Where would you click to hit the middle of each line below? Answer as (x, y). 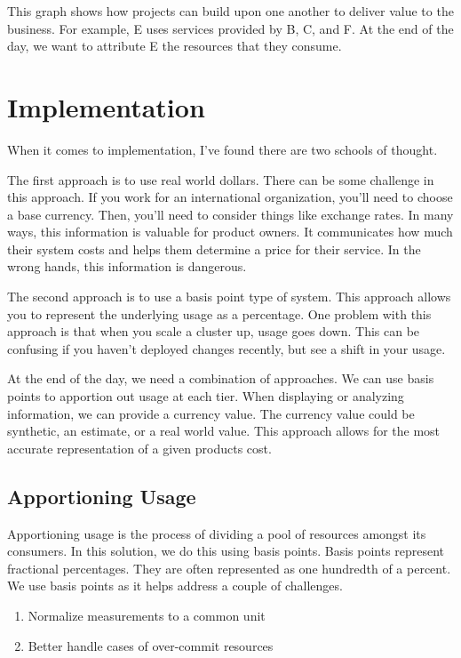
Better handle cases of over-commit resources (151, 645)
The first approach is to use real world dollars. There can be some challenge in (221, 179)
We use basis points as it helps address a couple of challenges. (175, 586)
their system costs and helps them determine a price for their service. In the (214, 249)
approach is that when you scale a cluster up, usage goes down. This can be (214, 331)
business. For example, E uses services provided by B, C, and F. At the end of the (230, 28)
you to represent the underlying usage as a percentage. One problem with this (219, 313)
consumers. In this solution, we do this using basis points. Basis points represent (226, 551)
